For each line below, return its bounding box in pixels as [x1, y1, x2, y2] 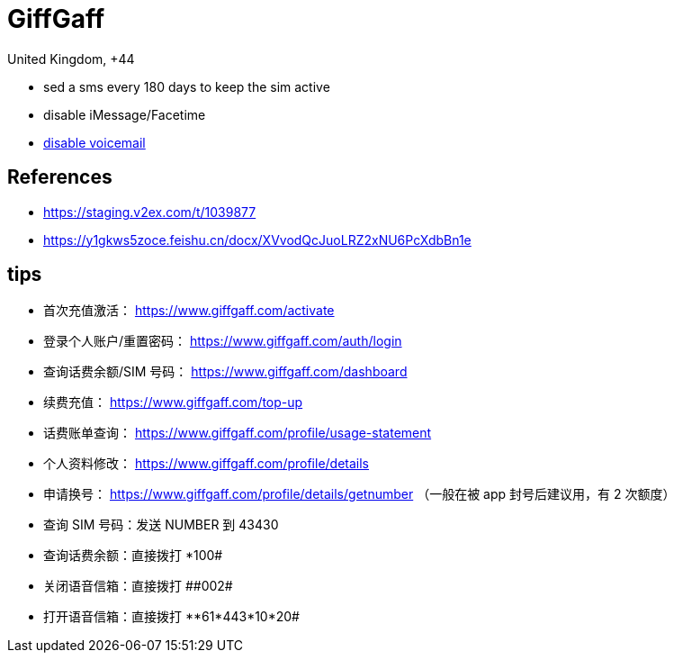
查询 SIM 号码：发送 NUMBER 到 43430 [43, 517, 279, 533]
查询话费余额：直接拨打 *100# [43, 547, 223, 564]
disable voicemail [43, 134, 146, 150]
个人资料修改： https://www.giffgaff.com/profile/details [43, 456, 370, 472]
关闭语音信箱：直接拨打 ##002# [43, 578, 233, 594]
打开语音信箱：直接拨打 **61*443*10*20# [43, 609, 300, 625]
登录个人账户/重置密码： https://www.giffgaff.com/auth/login [43, 333, 402, 349]
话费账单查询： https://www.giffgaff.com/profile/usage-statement [43, 425, 432, 441]
